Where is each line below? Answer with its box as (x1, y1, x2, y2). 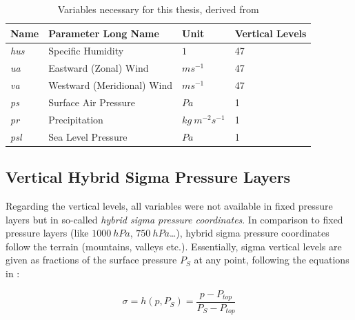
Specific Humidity (48, 43, 124, 58)
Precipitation (48, 112, 103, 126)
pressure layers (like (6, 226, 89, 240)
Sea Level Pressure (48, 129, 128, 143)
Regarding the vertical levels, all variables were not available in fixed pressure (6, 198, 333, 212)
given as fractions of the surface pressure (6, 252, 177, 267)
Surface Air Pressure (48, 94, 135, 109)
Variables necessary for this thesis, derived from (57, 2, 259, 16)
